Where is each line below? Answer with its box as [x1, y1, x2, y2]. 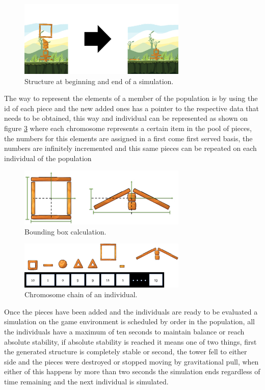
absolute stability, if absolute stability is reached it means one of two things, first [4, 336, 257, 347]
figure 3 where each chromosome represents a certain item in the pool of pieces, [4, 122, 252, 133]
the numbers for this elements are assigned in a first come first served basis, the [4, 133, 253, 143]
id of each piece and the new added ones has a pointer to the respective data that [4, 102, 259, 113]
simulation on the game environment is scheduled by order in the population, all [4, 316, 255, 327]
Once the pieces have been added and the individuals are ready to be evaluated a [4, 306, 258, 317]
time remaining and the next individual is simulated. [4, 376, 169, 386]
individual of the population [4, 152, 92, 163]
